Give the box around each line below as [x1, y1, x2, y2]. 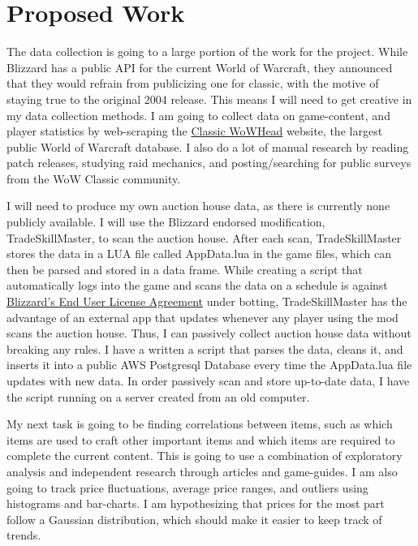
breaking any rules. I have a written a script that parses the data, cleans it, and [6, 340, 403, 357]
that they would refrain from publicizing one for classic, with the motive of [6, 75, 379, 92]
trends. [6, 527, 41, 544]
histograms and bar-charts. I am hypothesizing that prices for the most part [6, 495, 385, 512]
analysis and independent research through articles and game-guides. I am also [6, 462, 398, 479]
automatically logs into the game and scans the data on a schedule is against [6, 277, 388, 294]
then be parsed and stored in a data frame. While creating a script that [6, 260, 363, 277]
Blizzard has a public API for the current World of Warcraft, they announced [6, 58, 393, 75]
